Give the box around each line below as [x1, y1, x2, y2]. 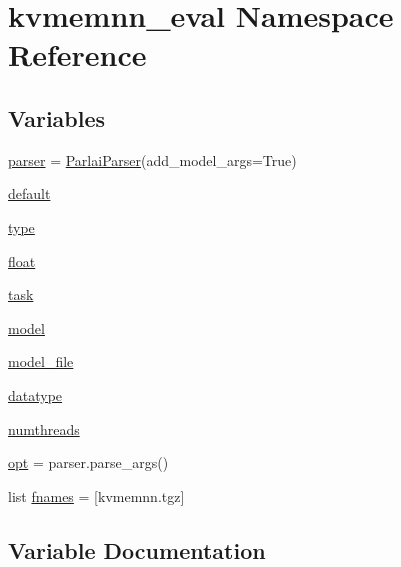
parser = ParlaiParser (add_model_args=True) [8, 149, 297, 170]
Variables [8, 102, 106, 133]
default [8, 183, 51, 204]
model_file [8, 351, 74, 372]
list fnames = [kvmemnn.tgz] [8, 485, 185, 506]
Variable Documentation [8, 534, 266, 565]
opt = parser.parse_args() [8, 452, 169, 473]
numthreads [8, 418, 80, 439]
